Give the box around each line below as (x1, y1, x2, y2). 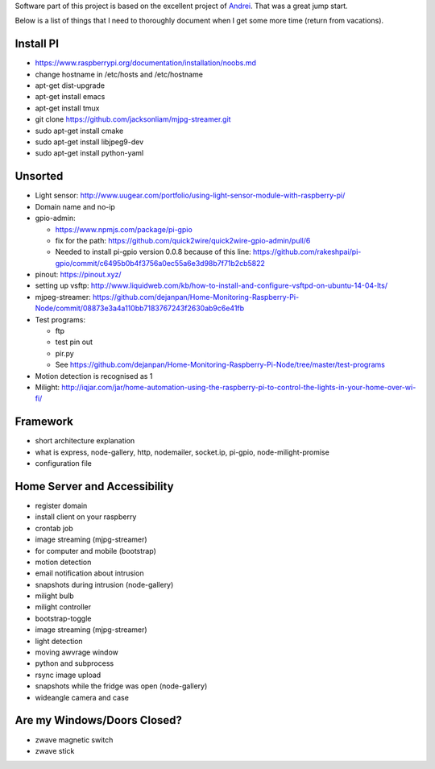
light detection (35, 636, 84, 646)
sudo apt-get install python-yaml (35, 148, 144, 158)
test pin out (55, 337, 93, 347)
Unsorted (14, 169, 64, 183)
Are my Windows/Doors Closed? (14, 713, 183, 727)
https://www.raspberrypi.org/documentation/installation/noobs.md (35, 58, 257, 68)
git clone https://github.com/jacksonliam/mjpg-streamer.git (35, 114, 231, 124)
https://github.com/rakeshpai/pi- (252, 247, 362, 257)
